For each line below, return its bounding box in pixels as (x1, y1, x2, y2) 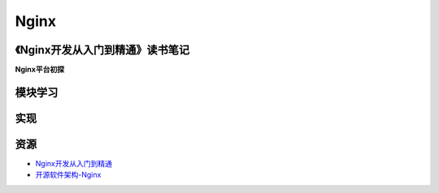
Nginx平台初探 (15, 65, 65, 75)
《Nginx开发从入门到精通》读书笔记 (15, 43, 190, 57)
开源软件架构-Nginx (35, 170, 102, 180)
